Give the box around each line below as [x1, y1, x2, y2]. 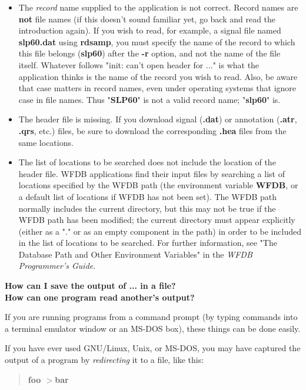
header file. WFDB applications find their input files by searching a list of [18, 167, 285, 179]
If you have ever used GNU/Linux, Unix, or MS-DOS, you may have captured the [5, 342, 301, 354]
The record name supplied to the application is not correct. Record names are [18, 1, 298, 13]
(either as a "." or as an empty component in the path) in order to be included [18, 225, 301, 237]
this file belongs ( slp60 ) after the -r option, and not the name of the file [18, 47, 281, 59]
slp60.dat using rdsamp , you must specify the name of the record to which [18, 35, 295, 48]
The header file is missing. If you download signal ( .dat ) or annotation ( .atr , [18, 113, 297, 125]
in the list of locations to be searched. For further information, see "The [18, 236, 277, 249]
